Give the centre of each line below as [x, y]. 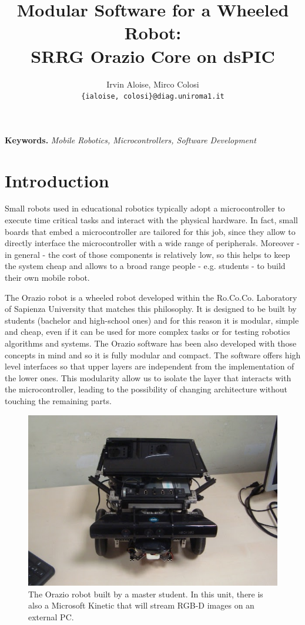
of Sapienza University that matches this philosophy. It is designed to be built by [151, 309]
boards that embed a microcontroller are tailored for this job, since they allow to [150, 231]
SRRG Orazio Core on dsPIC [153, 56]
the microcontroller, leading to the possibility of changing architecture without [146, 389]
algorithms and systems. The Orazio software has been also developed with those [151, 343]
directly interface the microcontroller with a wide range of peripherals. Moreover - [152, 243]
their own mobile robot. [47, 278]
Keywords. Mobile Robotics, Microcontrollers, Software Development [130, 140]
